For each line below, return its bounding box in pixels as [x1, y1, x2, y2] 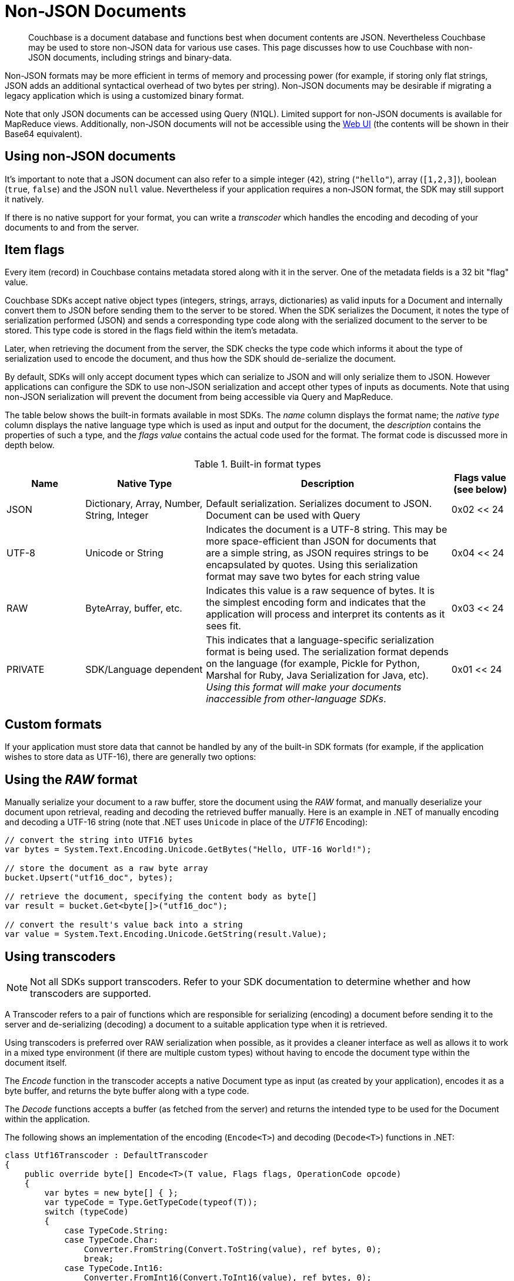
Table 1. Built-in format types [194, 458, 321, 471]
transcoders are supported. [30, 987, 151, 999]
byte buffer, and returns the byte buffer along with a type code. [5, 1085, 249, 1096]
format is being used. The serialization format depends [206, 646, 449, 658]
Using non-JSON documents [5, 149, 176, 164]
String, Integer [85, 509, 149, 522]
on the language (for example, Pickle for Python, [206, 658, 420, 670]
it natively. [5, 194, 44, 204]
